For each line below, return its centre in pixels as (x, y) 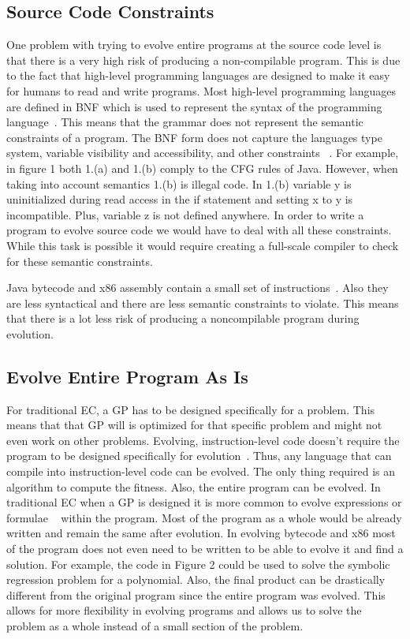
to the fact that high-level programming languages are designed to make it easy (198, 75)
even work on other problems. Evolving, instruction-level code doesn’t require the (203, 440)
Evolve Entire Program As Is (127, 376)
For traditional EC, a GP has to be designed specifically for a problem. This (191, 409)
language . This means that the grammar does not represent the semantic (185, 122)
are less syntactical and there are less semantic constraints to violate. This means (203, 303)
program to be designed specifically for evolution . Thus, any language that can (199, 456)
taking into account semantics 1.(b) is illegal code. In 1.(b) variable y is (179, 183)
